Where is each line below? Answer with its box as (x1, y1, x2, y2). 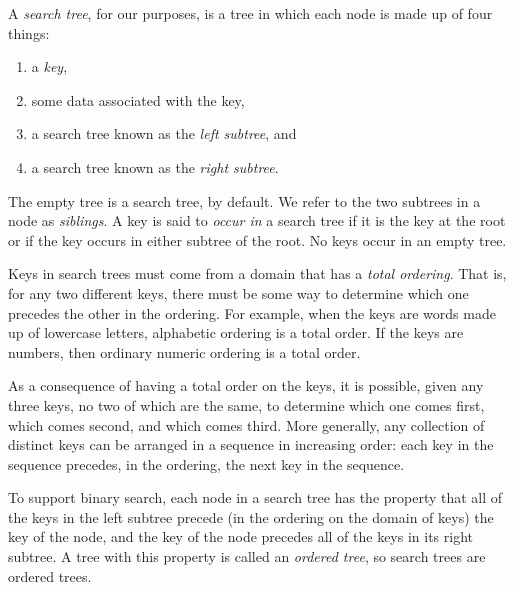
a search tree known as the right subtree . (31, 156, 279, 177)
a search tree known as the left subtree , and (31, 123, 297, 144)
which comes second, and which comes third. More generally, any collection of (8, 414, 485, 435)
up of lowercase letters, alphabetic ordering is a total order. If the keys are (8, 322, 464, 343)
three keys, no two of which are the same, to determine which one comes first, (8, 394, 485, 415)
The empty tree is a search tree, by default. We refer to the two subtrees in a (8, 190, 481, 211)
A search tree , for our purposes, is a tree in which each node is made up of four (8, 3, 493, 23)
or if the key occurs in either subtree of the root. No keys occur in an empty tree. (8, 229, 507, 250)
